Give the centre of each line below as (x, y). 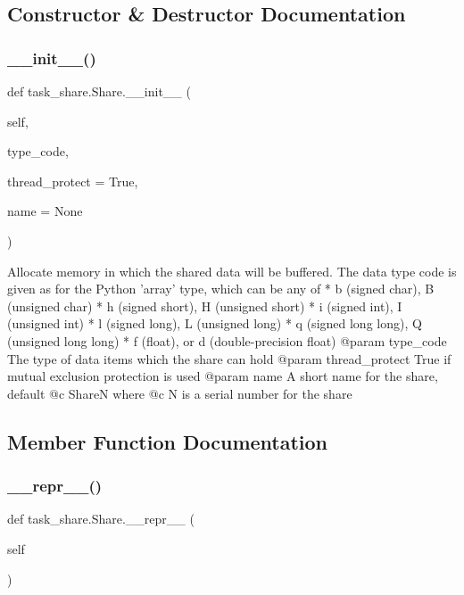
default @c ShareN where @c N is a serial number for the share (180, 393)
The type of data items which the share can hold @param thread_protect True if (229, 358)
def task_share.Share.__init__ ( (99, 91)
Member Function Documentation (168, 441)
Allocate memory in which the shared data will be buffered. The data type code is (232, 271)
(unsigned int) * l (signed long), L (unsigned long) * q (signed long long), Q (215, 323)
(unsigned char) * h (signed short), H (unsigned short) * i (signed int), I (205, 306)
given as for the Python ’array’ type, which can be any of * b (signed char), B (221, 289)
